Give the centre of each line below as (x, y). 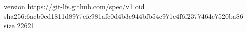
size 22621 (19, 25)
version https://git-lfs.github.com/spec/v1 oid (74, 6)
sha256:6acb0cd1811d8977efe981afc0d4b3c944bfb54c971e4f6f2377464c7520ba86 (123, 16)
